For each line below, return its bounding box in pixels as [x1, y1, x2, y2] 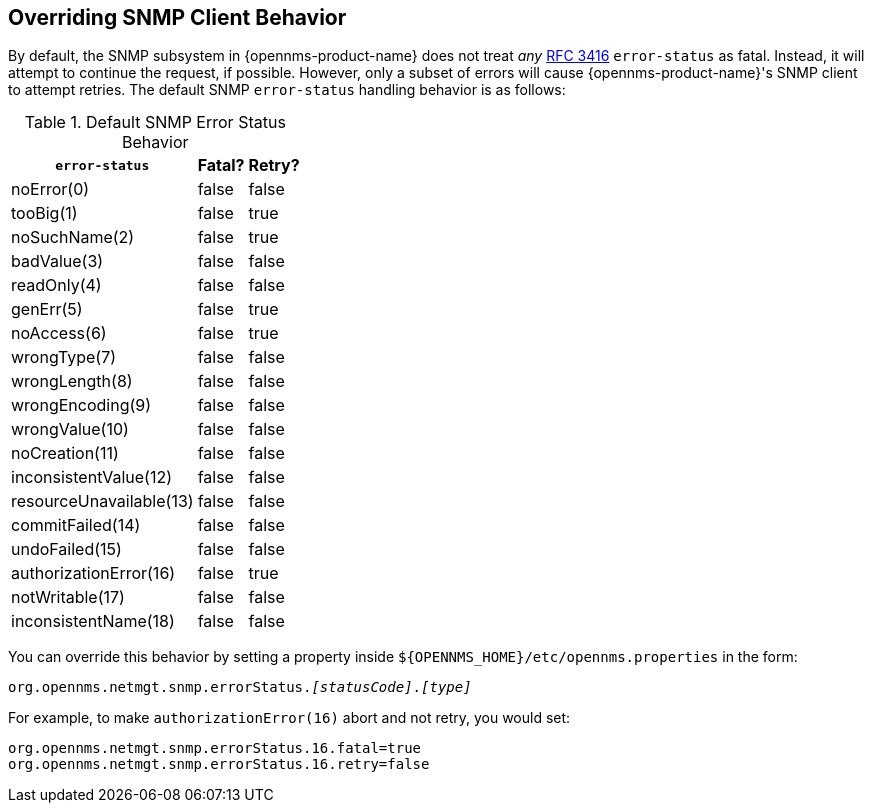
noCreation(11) [11, 443, 119, 464]
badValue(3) [11, 251, 104, 272]
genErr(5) [11, 299, 83, 320]
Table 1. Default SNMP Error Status [24, 112, 286, 133]
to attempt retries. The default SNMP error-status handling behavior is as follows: [8, 81, 566, 99]
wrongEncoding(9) [11, 395, 152, 416]
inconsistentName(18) [11, 611, 175, 632]
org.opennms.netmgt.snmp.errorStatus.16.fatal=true [8, 740, 422, 757]
